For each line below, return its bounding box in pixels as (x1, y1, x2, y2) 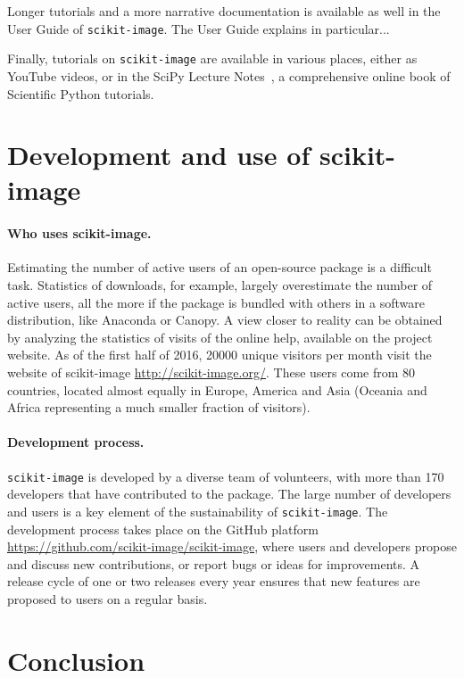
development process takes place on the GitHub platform (7, 519, 319, 538)
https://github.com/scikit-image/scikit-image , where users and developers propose (7, 537, 457, 556)
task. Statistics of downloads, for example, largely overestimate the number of (7, 276, 433, 294)
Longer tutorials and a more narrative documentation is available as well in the (7, 2, 441, 20)
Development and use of (7, 136, 311, 173)
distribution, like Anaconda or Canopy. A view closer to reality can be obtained (7, 310, 443, 329)
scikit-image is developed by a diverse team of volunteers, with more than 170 (7, 467, 444, 485)
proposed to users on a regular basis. (7, 589, 208, 608)
